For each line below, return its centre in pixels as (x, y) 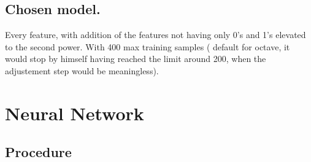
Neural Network (75, 113)
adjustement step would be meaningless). (82, 70)
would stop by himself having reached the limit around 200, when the (136, 59)
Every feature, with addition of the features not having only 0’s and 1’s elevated (155, 35)
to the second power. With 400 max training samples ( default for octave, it (148, 46)
